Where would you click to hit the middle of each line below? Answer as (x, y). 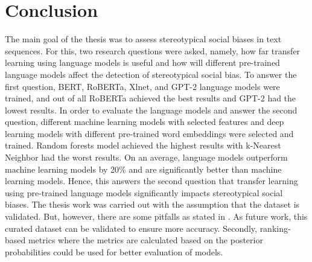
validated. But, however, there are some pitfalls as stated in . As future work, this (156, 216)
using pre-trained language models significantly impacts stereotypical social (144, 192)
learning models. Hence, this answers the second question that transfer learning (151, 181)
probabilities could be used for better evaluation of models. (114, 251)
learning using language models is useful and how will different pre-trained (142, 62)
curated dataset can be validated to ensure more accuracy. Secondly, (131, 228)
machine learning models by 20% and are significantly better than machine (143, 169)
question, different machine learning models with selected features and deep (145, 122)
